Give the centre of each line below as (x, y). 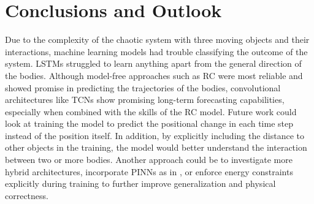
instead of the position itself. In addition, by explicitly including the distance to (155, 135)
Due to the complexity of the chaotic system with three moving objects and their (157, 40)
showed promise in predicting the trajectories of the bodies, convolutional (143, 87)
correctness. (27, 195)
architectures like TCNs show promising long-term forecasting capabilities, (145, 100)
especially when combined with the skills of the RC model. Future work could (151, 111)
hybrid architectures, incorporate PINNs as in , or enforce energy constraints (149, 171)
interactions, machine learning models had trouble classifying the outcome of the (156, 51)
